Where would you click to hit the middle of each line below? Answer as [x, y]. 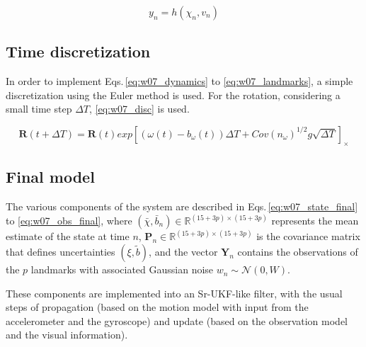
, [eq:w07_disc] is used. [139, 109]
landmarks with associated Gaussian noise [122, 269]
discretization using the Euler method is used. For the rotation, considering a [173, 95]
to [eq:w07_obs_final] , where [69, 221]
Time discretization [78, 51]
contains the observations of [298, 252]
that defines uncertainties [61, 252]
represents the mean [315, 221]
